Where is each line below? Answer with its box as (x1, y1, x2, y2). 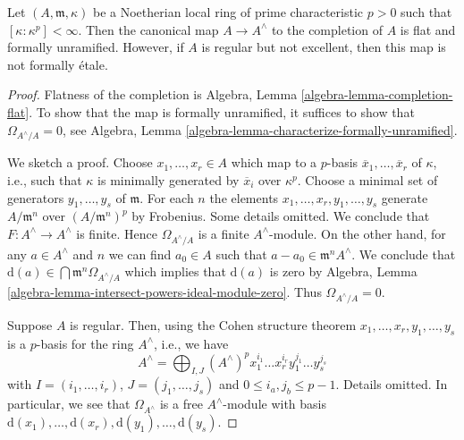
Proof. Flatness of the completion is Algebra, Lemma (7, 85, 298, 104)
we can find (108, 244, 172, 263)
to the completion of (271, 20, 383, 38)
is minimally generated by (97, 170, 240, 189)
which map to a (231, 153, 317, 172)
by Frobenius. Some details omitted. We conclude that (131, 207, 430, 225)
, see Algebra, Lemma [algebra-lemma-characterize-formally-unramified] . (63, 120, 458, 139)
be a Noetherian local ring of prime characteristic (92, 3, 364, 21)
